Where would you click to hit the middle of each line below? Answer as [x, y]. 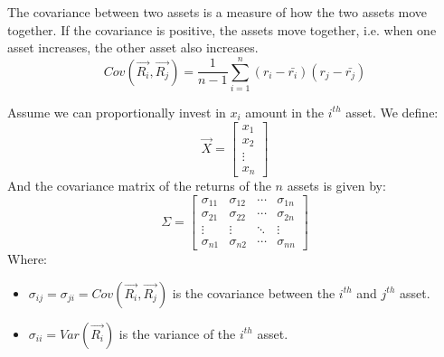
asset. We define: [392, 112]
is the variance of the [177, 333]
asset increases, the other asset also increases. [133, 47]
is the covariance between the [254, 292]
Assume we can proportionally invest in [117, 112]
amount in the [285, 112]
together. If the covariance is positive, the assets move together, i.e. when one [222, 29]
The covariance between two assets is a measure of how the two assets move [217, 12]
